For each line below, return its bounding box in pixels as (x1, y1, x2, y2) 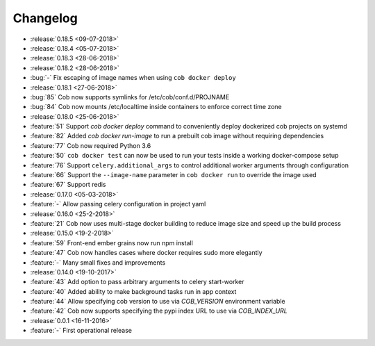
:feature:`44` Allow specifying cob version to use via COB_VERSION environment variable (30, 297, 285, 306)
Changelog (12, 10, 78, 26)
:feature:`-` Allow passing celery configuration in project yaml (30, 200, 206, 208)
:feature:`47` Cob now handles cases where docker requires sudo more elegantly (30, 249, 263, 257)
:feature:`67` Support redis (30, 181, 106, 189)
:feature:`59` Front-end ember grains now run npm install (30, 238, 194, 247)
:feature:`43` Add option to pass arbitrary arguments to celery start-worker (30, 278, 244, 286)
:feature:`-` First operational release (30, 327, 132, 335)
